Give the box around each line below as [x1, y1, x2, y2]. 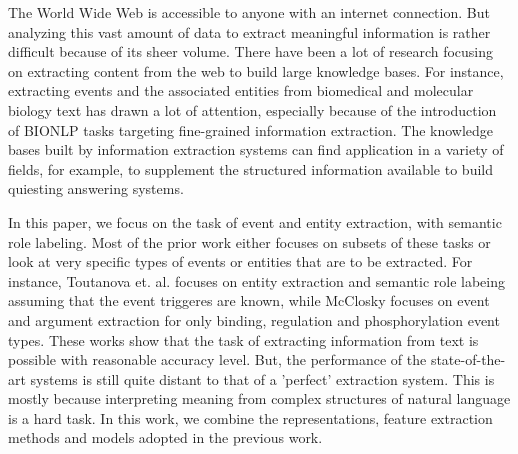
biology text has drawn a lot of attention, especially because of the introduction [8, 99, 497, 120]
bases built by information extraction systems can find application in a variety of [8, 139, 504, 160]
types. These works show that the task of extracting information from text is [8, 329, 479, 350]
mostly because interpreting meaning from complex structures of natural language [8, 388, 511, 409]
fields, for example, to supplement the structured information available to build [8, 158, 493, 179]
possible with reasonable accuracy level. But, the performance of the [8, 349, 427, 370]
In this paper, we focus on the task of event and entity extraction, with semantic [8, 211, 502, 232]
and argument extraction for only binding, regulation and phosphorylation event [8, 309, 500, 330]
